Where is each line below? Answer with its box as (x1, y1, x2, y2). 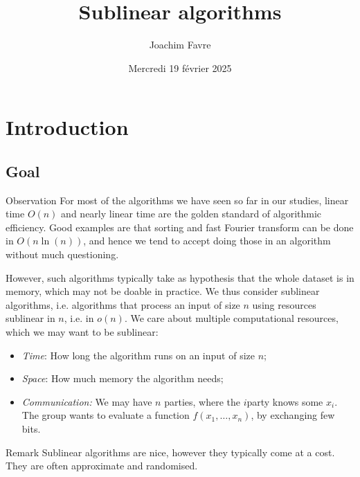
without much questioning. (6, 247, 119, 262)
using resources (252, 297, 316, 312)
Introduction (6, 113, 129, 141)
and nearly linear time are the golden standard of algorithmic (61, 206, 322, 221)
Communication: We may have (21, 394, 152, 408)
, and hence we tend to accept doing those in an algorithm (83, 233, 331, 248)
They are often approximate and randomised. (6, 458, 198, 473)
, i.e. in (64, 311, 94, 325)
